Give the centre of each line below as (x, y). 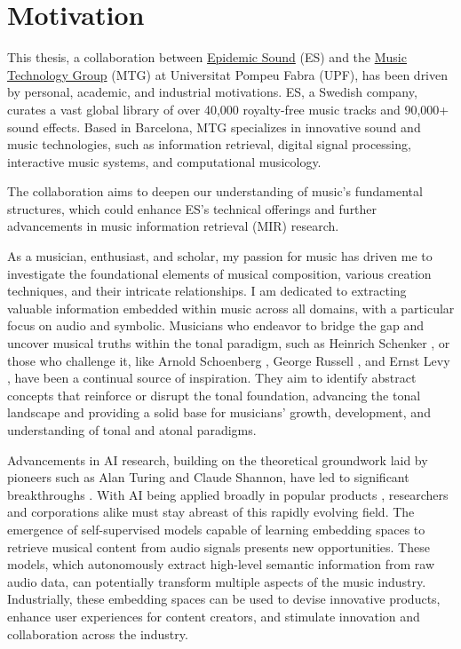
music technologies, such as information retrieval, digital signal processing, (209, 144)
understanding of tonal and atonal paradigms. (132, 430)
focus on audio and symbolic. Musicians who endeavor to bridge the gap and (216, 325)
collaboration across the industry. (98, 633)
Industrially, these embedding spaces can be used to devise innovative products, (224, 599)
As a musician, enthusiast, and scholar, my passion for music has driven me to (220, 256)
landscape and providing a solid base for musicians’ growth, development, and (219, 412)
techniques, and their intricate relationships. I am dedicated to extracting (207, 291)
